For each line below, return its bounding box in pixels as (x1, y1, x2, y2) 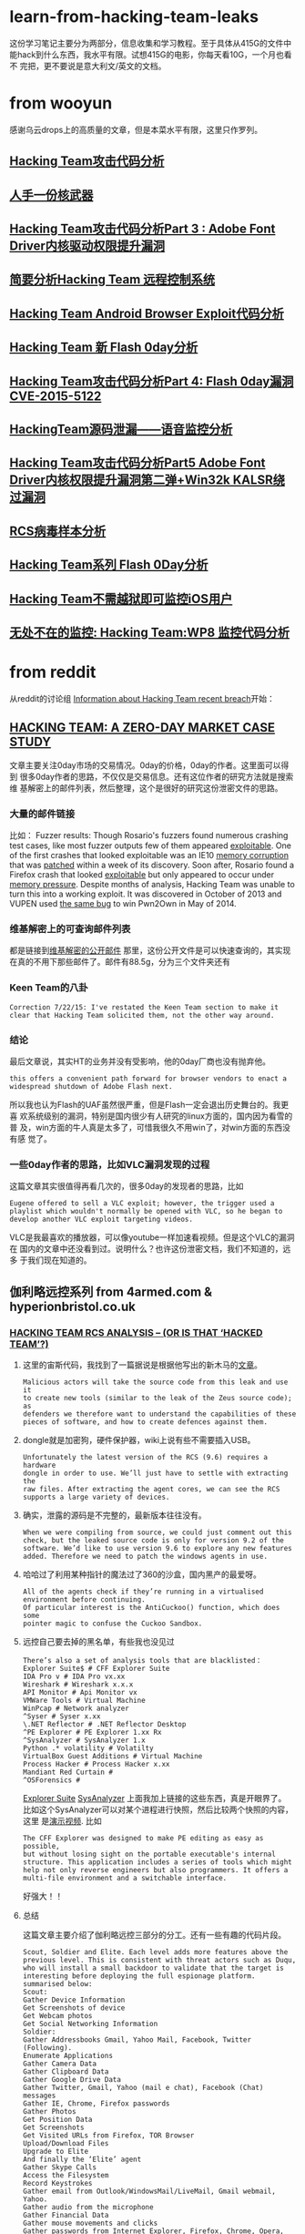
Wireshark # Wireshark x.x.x (22, 1679, 134, 1689)
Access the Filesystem (22, 2170, 109, 2179)
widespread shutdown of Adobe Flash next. (9, 1081, 173, 1091)
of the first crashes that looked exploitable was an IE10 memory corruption (9, 850, 290, 860)
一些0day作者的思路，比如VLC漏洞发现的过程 (9, 1158, 210, 1171)
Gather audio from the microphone (22, 2202, 154, 2211)
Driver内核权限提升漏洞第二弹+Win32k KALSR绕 (9, 472, 285, 488)
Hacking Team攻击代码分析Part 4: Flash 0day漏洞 (9, 374, 294, 389)
